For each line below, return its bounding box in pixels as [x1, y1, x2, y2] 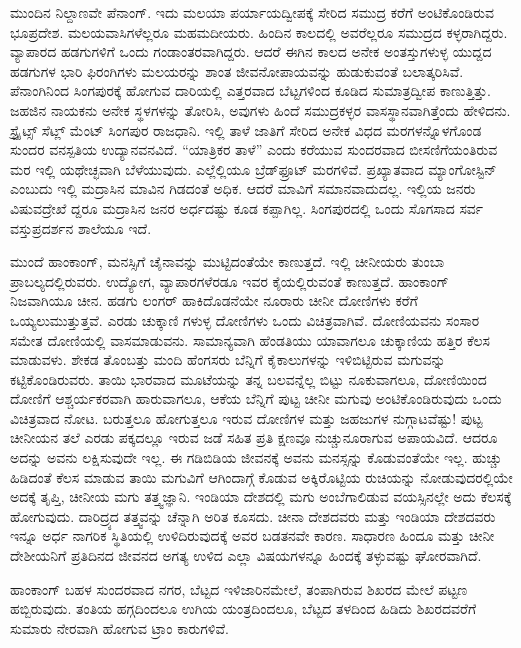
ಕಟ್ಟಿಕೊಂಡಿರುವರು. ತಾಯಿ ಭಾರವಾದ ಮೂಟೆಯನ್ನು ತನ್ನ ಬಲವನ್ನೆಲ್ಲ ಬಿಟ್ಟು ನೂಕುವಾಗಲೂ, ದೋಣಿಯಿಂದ [10, 368, 487, 389]
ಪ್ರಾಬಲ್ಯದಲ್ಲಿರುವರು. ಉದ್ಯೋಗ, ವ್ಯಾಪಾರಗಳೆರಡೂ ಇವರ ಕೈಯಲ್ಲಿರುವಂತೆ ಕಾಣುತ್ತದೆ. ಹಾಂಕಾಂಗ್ [10, 270, 449, 291]
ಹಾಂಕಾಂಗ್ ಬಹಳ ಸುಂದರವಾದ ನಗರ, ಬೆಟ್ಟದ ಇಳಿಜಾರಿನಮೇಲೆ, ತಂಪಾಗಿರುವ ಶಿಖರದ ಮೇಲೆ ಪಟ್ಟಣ [10, 578, 468, 599]
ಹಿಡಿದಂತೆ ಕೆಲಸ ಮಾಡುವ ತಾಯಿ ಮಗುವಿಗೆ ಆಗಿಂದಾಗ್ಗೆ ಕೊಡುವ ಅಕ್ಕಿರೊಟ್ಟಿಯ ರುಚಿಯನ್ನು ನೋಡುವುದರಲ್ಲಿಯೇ [10, 466, 513, 487]
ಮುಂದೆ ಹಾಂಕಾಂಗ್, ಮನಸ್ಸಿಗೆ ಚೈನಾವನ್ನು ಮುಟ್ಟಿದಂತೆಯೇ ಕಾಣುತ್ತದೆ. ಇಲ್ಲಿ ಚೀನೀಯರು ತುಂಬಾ [10, 251, 445, 272]
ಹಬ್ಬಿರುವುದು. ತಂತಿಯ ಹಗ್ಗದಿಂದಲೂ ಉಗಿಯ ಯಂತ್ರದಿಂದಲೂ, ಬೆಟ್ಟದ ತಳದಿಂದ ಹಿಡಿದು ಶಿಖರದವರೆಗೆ [10, 598, 477, 619]
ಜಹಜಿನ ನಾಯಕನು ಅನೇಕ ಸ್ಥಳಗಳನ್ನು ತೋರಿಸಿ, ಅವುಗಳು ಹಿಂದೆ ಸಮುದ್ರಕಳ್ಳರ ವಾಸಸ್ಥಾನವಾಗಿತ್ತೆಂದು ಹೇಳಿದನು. [10, 99, 511, 120]
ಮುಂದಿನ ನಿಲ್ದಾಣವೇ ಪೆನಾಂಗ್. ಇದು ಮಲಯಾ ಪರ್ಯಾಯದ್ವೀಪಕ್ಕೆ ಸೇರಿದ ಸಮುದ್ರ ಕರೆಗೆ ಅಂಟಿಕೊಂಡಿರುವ [10, 2, 495, 22]
